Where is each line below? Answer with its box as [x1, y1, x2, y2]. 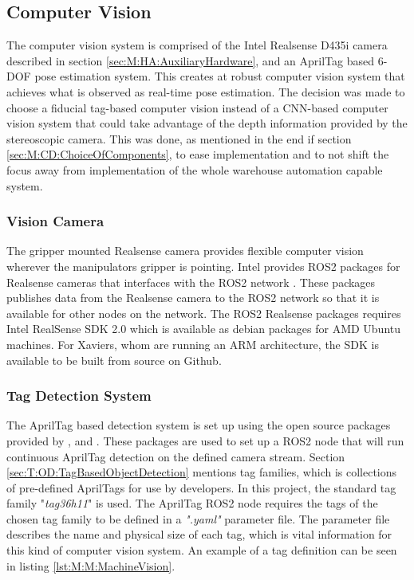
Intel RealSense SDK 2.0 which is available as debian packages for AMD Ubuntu [6, 320, 401, 337]
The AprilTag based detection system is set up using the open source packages [6, 417, 391, 433]
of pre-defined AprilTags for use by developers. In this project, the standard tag [6, 479, 396, 496]
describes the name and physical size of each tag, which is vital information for [6, 526, 392, 543]
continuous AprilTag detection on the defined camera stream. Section [6, 448, 345, 464]
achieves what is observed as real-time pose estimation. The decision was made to [6, 83, 405, 100]
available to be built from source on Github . [6, 351, 222, 368]
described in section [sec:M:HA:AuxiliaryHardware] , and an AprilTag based [6, 52, 375, 69]
